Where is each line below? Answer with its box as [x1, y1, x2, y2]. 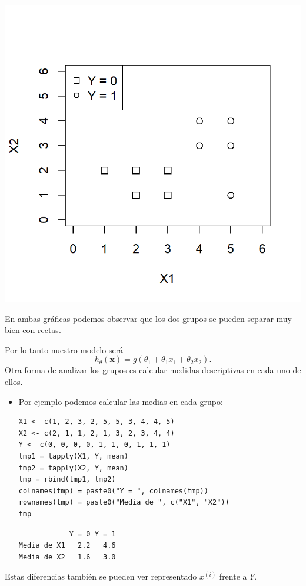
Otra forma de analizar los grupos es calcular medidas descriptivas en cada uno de [5, 364, 301, 376]
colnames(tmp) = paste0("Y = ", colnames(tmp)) [18, 486, 208, 495]
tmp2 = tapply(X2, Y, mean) [18, 463, 128, 472]
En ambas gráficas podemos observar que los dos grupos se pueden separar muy [5, 312, 292, 324]
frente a [219, 570, 247, 582]
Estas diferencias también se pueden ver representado [5, 570, 197, 582]
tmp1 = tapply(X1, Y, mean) [18, 452, 128, 460]
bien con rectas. [5, 324, 61, 336]
